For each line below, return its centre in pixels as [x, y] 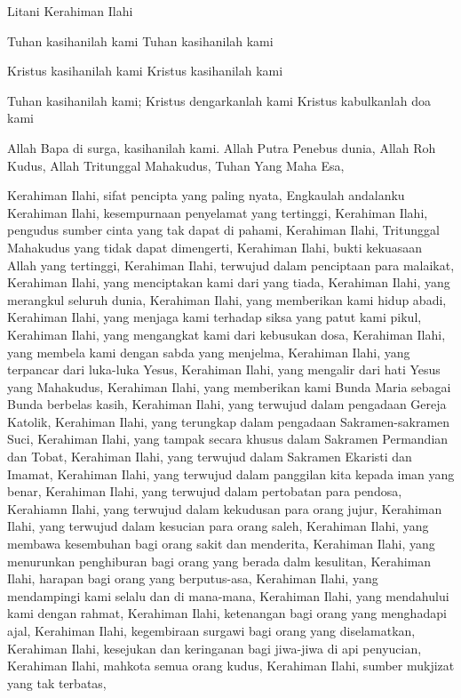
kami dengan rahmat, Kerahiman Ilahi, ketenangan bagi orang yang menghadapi [227, 613]
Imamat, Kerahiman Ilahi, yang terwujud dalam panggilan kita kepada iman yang [231, 473]
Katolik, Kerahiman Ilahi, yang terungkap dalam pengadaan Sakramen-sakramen [229, 421]
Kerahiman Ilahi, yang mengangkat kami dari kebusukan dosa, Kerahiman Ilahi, [227, 334]
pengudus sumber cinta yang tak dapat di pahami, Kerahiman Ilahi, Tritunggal [223, 230]
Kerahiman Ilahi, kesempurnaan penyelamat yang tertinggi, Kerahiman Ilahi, [218, 212]
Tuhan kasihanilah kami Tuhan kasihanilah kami [140, 40]
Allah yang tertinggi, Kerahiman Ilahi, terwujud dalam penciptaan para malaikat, [231, 265]
